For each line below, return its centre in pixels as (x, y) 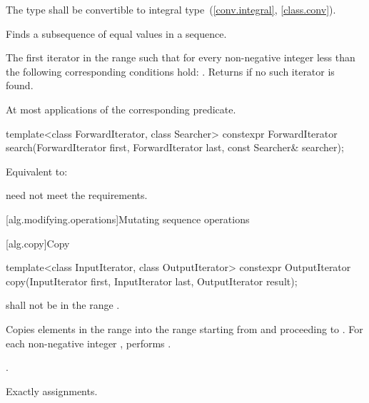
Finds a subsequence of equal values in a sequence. (116, 33)
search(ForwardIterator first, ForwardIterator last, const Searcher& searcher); (175, 147)
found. (20, 85)
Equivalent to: (37, 171)
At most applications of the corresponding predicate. (121, 109)
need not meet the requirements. (77, 195)
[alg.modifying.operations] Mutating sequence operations (128, 219)
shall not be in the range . (63, 305)
